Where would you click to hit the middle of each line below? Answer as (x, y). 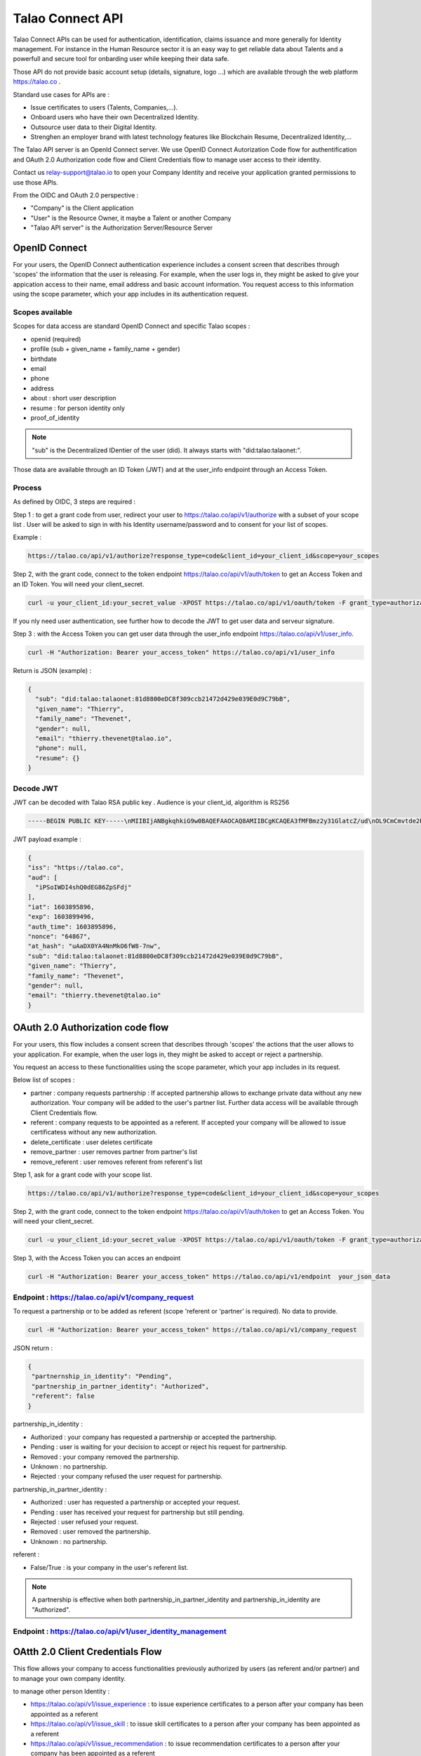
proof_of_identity (55, 417)
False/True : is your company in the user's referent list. (109, 1567)
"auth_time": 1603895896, (72, 926)
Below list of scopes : (44, 1080)
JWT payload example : (47, 839)
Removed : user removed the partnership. (91, 1532)
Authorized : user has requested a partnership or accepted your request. (136, 1502)
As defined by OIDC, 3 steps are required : (74, 502)
